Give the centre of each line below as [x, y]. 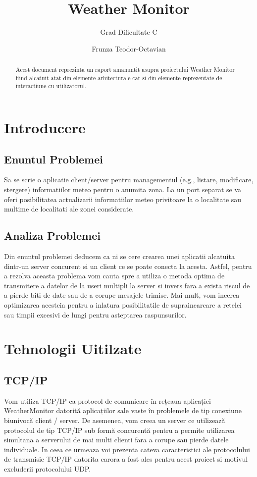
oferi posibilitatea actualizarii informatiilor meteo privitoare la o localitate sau [123, 199]
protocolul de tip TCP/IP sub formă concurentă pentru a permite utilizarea [119, 430]
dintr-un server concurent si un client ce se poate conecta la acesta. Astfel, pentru [128, 266]
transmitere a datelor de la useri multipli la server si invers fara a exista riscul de [127, 285]
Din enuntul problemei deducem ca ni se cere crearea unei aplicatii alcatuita [119, 256]
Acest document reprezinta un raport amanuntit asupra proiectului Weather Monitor [125, 70]
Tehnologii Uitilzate [73, 348]
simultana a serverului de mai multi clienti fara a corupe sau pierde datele [116, 440]
